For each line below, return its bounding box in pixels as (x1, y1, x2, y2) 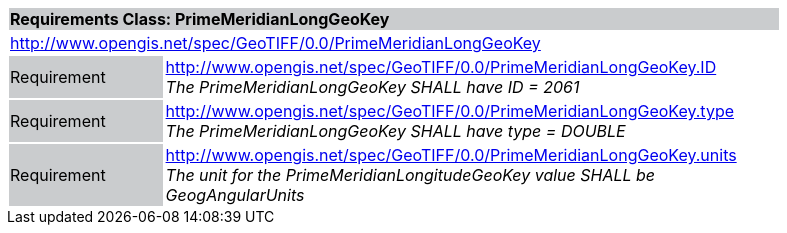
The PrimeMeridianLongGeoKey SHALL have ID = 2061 (165, 77, 580, 97)
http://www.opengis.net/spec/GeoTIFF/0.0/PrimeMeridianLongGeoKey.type (165, 101, 735, 121)
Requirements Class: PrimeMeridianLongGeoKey (10, 9, 390, 29)
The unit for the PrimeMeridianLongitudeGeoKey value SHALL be (165, 165, 656, 185)
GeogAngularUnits (165, 185, 305, 205)
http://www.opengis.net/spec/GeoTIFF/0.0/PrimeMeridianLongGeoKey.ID (165, 57, 717, 77)
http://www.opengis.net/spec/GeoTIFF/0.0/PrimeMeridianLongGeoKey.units (165, 145, 737, 165)
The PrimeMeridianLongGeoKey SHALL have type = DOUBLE (165, 121, 626, 141)
